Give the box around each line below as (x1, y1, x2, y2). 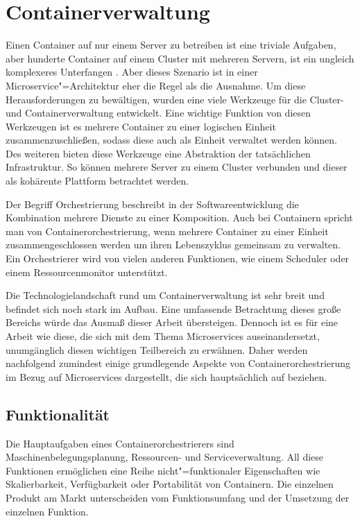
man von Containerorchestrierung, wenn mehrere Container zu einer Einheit (6, 223, 329, 238)
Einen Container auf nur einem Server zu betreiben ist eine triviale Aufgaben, (6, 37, 336, 52)
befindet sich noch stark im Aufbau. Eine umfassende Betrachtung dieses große (6, 301, 341, 316)
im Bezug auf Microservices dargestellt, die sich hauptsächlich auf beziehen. (6, 369, 327, 384)
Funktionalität (6, 403, 110, 425)
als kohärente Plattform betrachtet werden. (6, 173, 189, 188)
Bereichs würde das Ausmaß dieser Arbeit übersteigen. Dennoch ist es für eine (6, 315, 338, 330)
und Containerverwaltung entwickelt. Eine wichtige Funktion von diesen (6, 105, 311, 120)
